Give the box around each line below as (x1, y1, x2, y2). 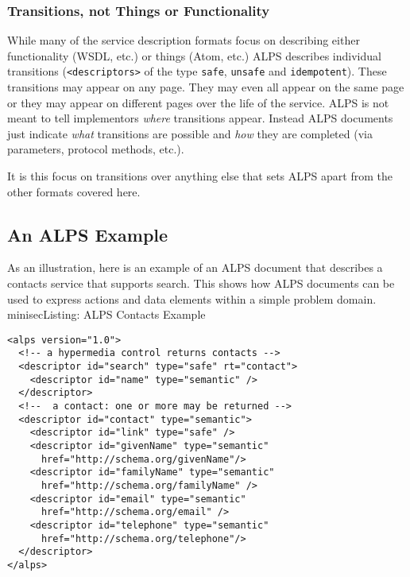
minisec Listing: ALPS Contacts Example (7, 306, 206, 323)
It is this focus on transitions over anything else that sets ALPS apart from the (7, 168, 393, 184)
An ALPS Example (7, 222, 168, 246)
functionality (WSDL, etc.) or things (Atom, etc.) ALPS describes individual (7, 47, 381, 64)
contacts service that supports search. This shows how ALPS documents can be (7, 275, 395, 292)
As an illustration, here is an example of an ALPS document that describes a (7, 259, 383, 276)
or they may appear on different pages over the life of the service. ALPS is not (7, 94, 389, 110)
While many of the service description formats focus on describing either (7, 32, 360, 48)
